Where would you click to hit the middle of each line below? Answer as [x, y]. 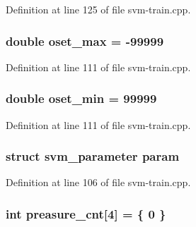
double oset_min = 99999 [81, 98]
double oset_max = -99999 [85, 41]
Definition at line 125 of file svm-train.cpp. [98, 9]
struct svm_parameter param [93, 156]
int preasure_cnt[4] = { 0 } [86, 213]
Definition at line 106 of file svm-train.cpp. [98, 182]
